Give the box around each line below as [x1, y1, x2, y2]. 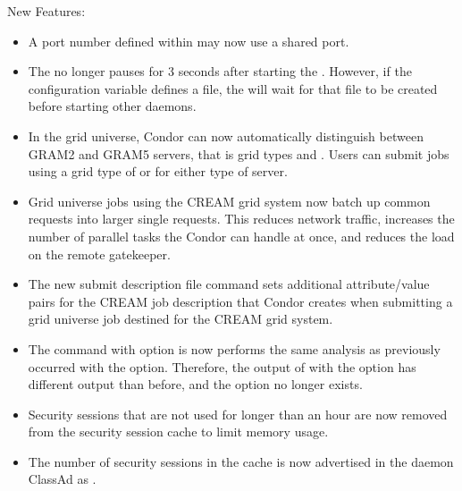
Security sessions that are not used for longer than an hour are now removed [28, 404, 448, 423]
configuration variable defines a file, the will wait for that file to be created [28, 79, 438, 97]
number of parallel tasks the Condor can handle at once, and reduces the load [28, 226, 455, 245]
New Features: [7, 2, 86, 20]
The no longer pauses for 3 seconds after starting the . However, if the [28, 62, 412, 80]
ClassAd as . [28, 470, 97, 488]
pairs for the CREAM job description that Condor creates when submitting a [28, 292, 453, 310]
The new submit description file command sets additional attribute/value [28, 275, 430, 293]
